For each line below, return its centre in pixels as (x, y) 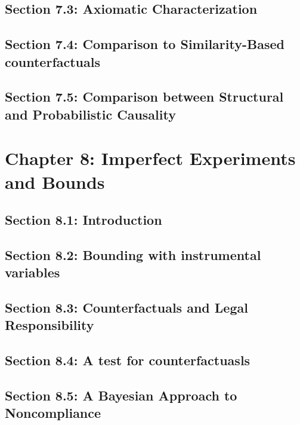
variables (33, 272)
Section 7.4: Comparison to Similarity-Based (145, 44)
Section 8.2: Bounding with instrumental (133, 254)
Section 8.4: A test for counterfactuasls (128, 360)
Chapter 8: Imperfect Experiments (150, 158)
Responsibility (50, 325)
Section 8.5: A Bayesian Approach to (121, 395)
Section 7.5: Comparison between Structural (144, 97)
